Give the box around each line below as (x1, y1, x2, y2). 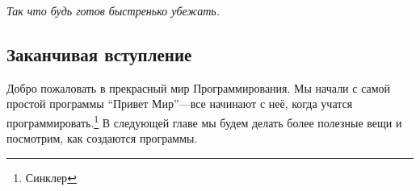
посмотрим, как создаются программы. (6, 130, 198, 147)
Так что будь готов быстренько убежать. (6, 2, 220, 19)
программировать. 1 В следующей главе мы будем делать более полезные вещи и (6, 111, 402, 131)
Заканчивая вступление (6, 41, 192, 66)
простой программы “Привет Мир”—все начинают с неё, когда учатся (6, 95, 353, 112)
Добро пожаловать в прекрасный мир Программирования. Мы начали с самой (6, 79, 391, 96)
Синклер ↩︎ (25, 168, 77, 185)
